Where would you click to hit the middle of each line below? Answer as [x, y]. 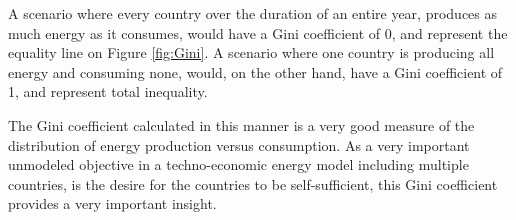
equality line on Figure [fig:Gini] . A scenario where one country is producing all [251, 52]
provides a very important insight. [112, 203]
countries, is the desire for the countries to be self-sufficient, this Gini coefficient [253, 183]
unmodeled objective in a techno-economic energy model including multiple [238, 164]
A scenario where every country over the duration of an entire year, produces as [253, 13]
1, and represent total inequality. [108, 91]
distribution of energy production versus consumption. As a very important [239, 144]
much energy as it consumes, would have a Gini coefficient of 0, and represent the [258, 32]
